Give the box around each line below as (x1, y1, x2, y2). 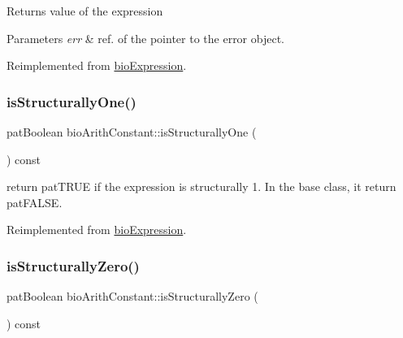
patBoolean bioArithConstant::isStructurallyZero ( (6, 288, 258, 305)
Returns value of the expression (6, 2, 163, 19)
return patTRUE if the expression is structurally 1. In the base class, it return (6, 178, 396, 195)
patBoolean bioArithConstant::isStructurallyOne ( (6, 123, 257, 140)
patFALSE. (6, 193, 63, 210)
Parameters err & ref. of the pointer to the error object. (6, 29, 284, 46)
